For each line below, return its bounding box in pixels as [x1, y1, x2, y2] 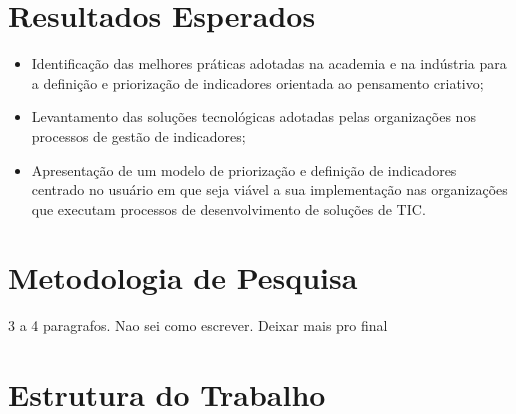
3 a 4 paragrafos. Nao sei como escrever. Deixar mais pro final [8, 315, 388, 336]
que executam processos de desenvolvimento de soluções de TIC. [31, 198, 426, 219]
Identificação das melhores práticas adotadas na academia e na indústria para [31, 53, 507, 74]
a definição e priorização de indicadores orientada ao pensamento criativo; [31, 72, 484, 93]
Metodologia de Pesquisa [8, 257, 358, 298]
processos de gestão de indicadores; [31, 125, 246, 146]
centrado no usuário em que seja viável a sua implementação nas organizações [31, 179, 508, 200]
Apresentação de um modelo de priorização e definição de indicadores [31, 159, 457, 180]
